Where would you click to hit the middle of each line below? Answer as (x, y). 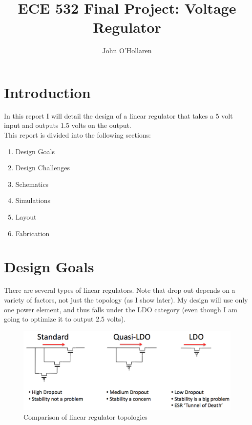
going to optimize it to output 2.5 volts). (65, 319)
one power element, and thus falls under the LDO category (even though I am (121, 309)
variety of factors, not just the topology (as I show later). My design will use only (126, 299)
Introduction (47, 92)
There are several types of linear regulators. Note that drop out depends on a (120, 290)
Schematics (32, 184)
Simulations (33, 200)
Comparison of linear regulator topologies (85, 417)
